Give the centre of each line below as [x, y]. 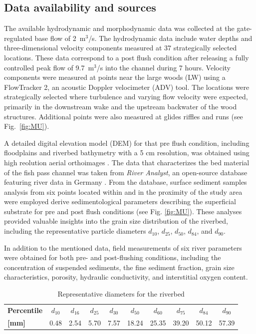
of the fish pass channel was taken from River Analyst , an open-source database [126, 172]
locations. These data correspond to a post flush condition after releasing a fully [127, 57]
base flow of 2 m [60, 38]
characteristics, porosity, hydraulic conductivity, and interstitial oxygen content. [126, 277]
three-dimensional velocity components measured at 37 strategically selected [121, 48]
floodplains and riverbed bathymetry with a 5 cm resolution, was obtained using [127, 153]
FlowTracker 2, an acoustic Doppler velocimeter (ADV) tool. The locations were [127, 87]
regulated [18, 38]
